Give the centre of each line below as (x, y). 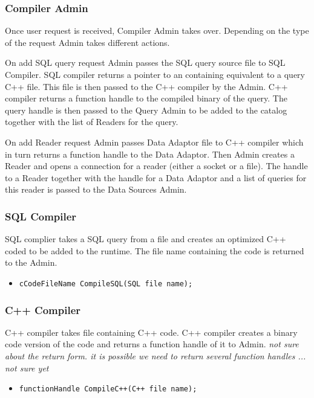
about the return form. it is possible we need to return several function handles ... (155, 356)
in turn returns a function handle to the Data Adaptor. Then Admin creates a (150, 154)
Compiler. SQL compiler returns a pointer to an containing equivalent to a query (155, 74)
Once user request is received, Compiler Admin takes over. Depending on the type (157, 30)
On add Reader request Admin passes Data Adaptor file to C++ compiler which (154, 142)
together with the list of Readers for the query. (92, 122)
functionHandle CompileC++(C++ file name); (108, 389)
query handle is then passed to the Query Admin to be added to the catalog (146, 110)
